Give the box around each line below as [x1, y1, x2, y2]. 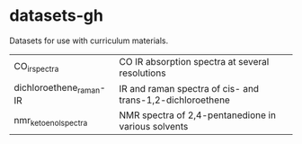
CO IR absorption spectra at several [119, 55, 270, 67]
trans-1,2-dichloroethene [119, 94, 231, 106]
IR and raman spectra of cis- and [119, 82, 259, 94]
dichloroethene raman [13, 81, 101, 95]
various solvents [119, 121, 189, 133]
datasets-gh [9, 5, 103, 26]
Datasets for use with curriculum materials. [9, 35, 169, 46]
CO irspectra [13, 60, 59, 75]
